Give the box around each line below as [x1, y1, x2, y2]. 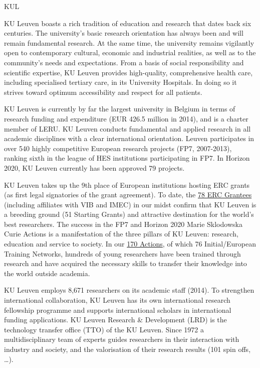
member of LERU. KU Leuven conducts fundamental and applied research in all [4, 123, 251, 134]
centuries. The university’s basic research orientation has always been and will [4, 28, 243, 38]
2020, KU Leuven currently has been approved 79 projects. [4, 162, 185, 173]
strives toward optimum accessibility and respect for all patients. [4, 86, 202, 97]
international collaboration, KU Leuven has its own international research [4, 295, 230, 305]
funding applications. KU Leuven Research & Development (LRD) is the [4, 314, 227, 325]
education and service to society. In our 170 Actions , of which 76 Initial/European [4, 238, 256, 249]
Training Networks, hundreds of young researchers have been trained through [4, 248, 241, 259]
